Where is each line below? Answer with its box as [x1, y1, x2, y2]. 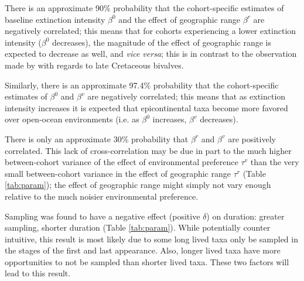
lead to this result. [5, 267, 71, 279]
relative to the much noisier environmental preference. [5, 190, 199, 202]
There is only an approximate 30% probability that [5, 132, 189, 145]
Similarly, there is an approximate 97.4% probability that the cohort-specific [5, 78, 279, 91]
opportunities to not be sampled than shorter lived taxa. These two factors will [5, 255, 289, 268]
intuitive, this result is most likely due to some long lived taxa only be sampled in [5, 232, 298, 245]
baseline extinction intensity [5, 13, 105, 25]
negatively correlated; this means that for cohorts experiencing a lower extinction [5, 25, 296, 37]
